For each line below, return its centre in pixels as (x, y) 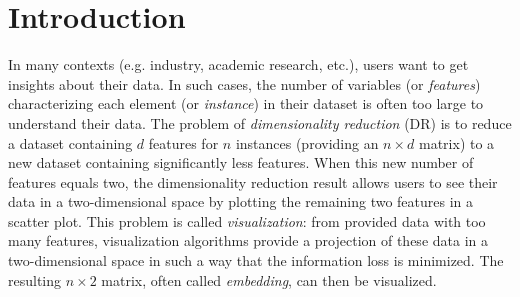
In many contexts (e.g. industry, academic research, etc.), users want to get (238, 64)
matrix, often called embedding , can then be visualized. (269, 279)
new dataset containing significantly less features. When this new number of (241, 162)
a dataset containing (70, 142)
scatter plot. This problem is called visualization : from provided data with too (247, 220)
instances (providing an (307, 142)
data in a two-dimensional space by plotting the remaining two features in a (241, 201)
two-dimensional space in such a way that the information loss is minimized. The (256, 260)
